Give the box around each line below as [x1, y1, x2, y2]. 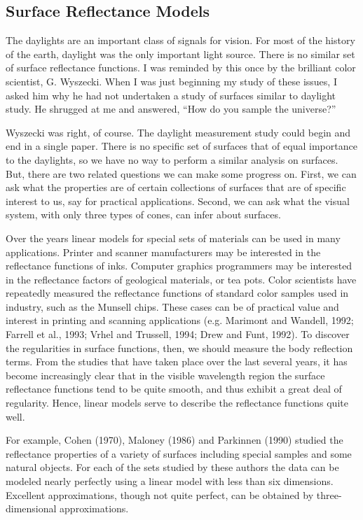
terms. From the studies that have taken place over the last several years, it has [6, 354, 348, 369]
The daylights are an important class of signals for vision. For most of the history [6, 33, 355, 48]
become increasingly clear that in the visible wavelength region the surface [6, 367, 325, 382]
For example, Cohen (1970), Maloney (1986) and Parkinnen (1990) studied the [6, 433, 343, 447]
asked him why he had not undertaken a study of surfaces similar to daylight [6, 87, 336, 102]
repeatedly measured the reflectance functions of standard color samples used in [6, 286, 349, 300]
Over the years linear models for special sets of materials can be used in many [6, 230, 341, 245]
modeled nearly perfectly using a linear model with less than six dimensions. [6, 474, 334, 489]
